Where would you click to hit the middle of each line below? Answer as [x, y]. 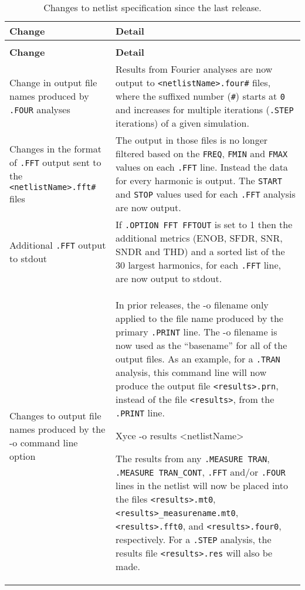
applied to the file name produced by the [199, 318]
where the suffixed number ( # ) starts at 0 [200, 96]
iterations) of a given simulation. [182, 123]
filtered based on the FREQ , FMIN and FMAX [202, 153]
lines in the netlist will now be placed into [202, 485]
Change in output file [53, 82]
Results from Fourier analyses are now [194, 69]
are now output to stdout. [169, 278]
